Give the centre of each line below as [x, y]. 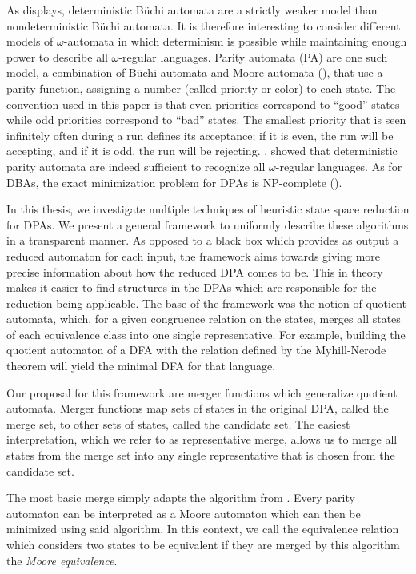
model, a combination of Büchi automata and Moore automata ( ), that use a [195, 72]
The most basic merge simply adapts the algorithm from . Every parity [181, 498]
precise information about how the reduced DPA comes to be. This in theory [195, 271]
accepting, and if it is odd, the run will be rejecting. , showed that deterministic [202, 151]
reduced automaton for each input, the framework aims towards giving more [194, 255]
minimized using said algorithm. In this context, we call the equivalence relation [203, 529]
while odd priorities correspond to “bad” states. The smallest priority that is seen [206, 120]
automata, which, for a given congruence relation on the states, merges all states [204, 319]
